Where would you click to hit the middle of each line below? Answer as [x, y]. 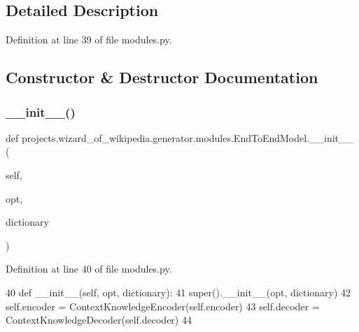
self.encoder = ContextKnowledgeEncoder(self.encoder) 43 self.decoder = [163, 306]
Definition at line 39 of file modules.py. [89, 39]
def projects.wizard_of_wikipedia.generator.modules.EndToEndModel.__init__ [180, 137]
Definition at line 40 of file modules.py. [89, 269]
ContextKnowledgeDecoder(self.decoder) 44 [99, 320]
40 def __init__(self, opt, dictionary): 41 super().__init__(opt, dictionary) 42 [178, 292]
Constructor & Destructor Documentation [162, 77]
